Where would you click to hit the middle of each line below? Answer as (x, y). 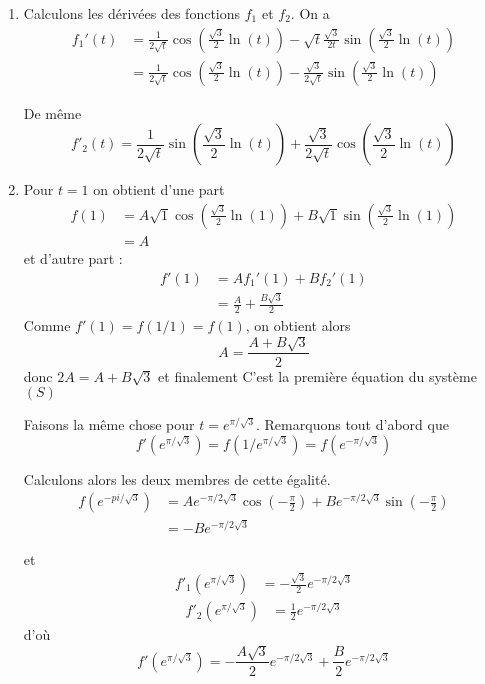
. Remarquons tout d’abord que (352, 424)
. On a (310, 13)
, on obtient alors (298, 325)
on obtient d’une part (159, 189)
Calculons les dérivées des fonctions (132, 13)
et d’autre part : (73, 257)
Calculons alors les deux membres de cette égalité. (177, 478)
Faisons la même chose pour (109, 424)
